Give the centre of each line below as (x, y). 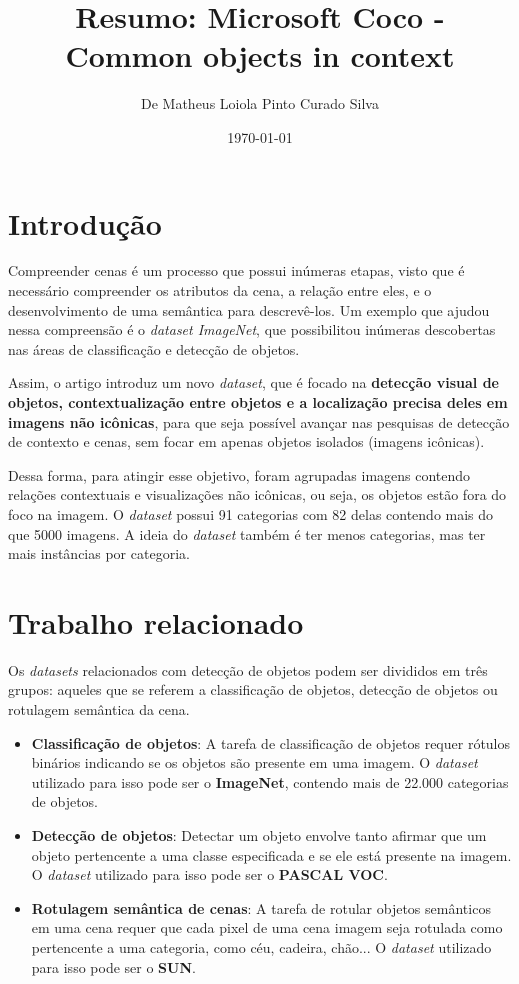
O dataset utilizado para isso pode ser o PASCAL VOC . (209, 874)
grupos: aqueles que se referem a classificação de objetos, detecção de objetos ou (253, 689)
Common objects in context (260, 55)
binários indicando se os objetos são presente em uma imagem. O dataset (254, 762)
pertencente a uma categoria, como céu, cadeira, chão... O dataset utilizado (261, 947)
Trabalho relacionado (156, 621)
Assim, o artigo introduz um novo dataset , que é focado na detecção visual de (253, 382)
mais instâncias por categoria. (99, 553)
